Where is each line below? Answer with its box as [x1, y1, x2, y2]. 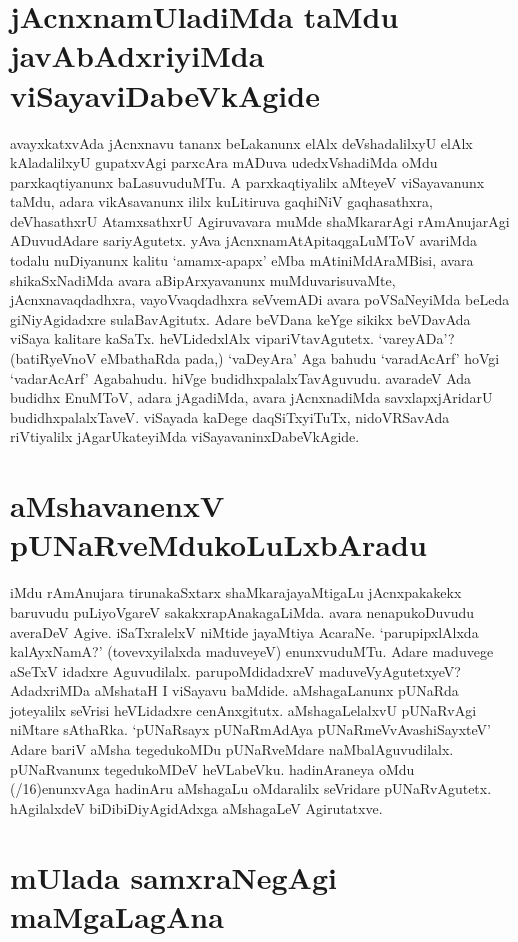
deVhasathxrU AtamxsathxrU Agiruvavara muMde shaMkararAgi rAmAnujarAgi [10, 210, 510, 231]
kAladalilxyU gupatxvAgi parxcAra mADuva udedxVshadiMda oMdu [10, 152, 438, 173]
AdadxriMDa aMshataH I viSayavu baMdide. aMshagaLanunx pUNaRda [10, 680, 459, 701]
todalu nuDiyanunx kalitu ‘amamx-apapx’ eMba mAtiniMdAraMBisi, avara [10, 250, 474, 271]
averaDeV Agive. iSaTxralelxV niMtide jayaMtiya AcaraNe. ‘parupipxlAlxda [10, 621, 479, 642]
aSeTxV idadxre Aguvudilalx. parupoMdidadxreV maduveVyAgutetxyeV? [10, 660, 461, 681]
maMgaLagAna [10, 895, 224, 936]
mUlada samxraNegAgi [10, 856, 337, 897]
